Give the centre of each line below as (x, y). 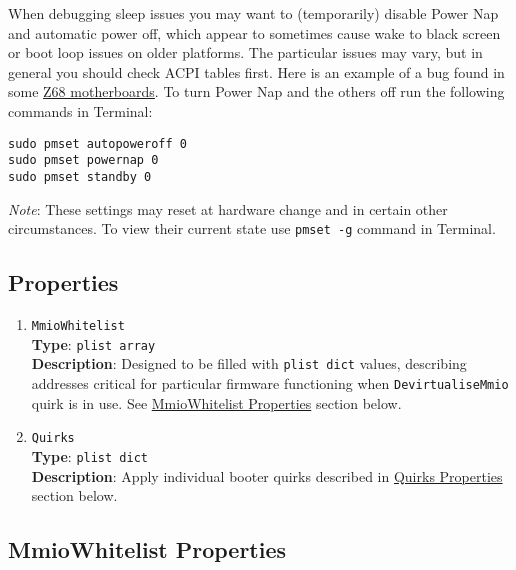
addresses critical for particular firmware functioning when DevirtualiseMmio (270, 382)
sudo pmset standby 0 (80, 176)
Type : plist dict (89, 455)
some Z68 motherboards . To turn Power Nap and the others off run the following (256, 91)
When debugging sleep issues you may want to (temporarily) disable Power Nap (253, 13)
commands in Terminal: (80, 110)
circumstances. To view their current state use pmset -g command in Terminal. (252, 228)
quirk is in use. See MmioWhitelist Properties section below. (216, 402)
